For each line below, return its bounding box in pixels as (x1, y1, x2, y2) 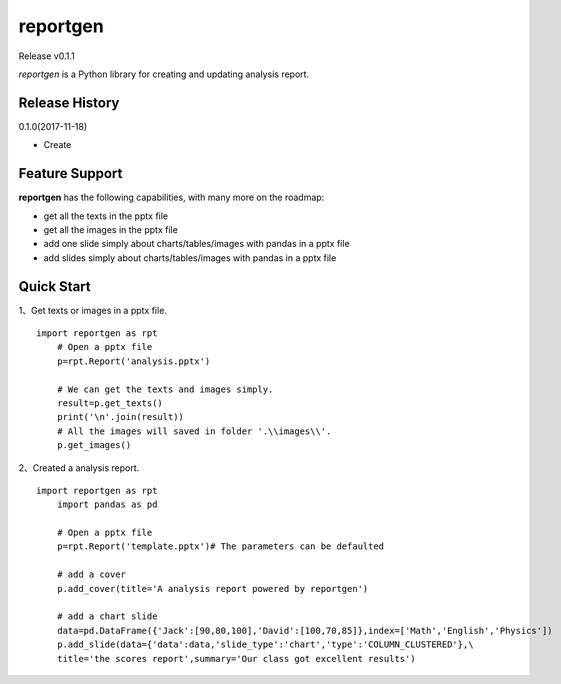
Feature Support (18, 165, 123, 182)
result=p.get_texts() (56, 397, 164, 409)
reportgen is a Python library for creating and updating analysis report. (18, 68, 310, 80)
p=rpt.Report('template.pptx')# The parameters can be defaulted (56, 541, 385, 552)
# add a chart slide (56, 611, 158, 622)
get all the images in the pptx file (43, 223, 179, 235)
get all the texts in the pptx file (43, 210, 169, 222)
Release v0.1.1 (18, 50, 75, 62)
